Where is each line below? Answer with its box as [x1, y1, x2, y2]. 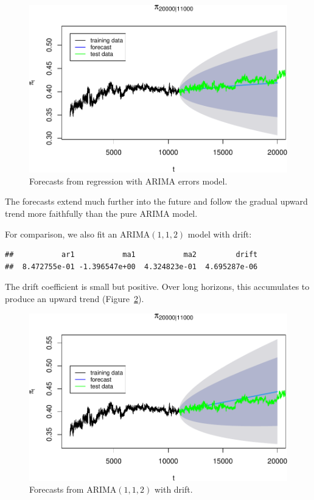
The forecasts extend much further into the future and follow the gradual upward [5, 195, 308, 208]
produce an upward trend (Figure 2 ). [5, 292, 144, 305]
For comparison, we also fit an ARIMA [5, 227, 150, 240]
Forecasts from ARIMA [29, 483, 117, 496]
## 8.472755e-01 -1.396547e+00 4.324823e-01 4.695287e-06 [5, 262, 258, 271]
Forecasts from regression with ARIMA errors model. [29, 174, 228, 187]
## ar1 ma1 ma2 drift [5, 250, 258, 259]
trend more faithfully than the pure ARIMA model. [5, 206, 198, 219]
